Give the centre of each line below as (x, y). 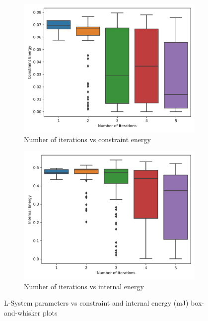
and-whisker (22, 312)
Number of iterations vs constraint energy (87, 139)
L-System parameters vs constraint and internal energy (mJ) (96, 303)
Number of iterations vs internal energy (84, 286)
